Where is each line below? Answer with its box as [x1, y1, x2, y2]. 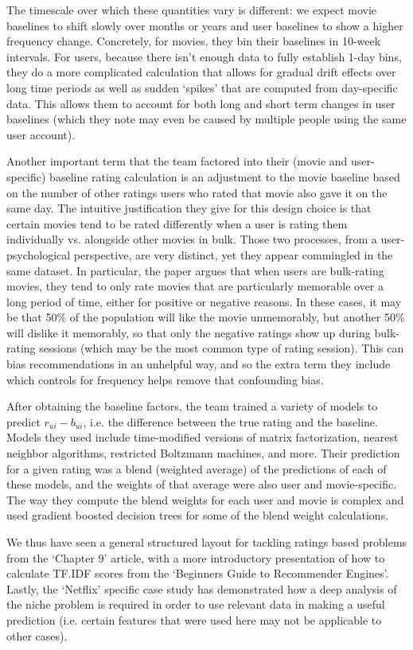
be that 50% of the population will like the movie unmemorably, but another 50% [6, 309, 405, 325]
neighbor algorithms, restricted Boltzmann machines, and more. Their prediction [6, 445, 400, 461]
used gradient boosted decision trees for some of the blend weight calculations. [6, 507, 389, 524]
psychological [6, 246, 71, 263]
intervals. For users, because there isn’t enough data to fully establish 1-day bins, [6, 48, 402, 64]
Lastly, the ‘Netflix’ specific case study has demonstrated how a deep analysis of [6, 580, 397, 597]
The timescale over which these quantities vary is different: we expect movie [6, 2, 377, 18]
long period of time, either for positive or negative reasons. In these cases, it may [6, 293, 402, 309]
